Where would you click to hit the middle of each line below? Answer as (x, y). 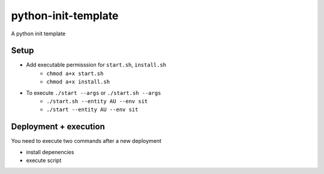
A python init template (38, 34)
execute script (44, 160)
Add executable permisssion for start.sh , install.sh (96, 65)
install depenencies (50, 152)
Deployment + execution (58, 127)
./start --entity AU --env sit (92, 110)
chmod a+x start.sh (75, 73)
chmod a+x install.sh (78, 82)
